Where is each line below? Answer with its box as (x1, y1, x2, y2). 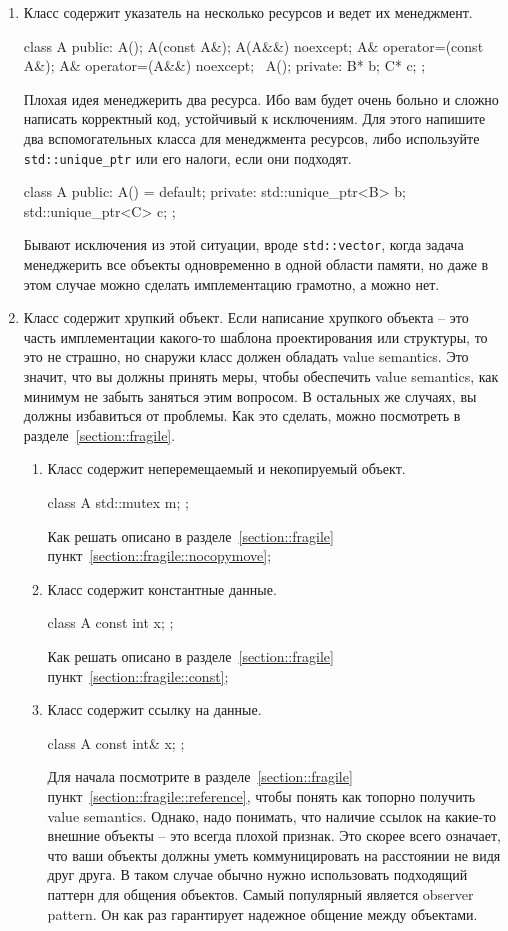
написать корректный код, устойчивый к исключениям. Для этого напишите (23, 108, 486, 129)
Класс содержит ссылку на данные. (47, 699, 262, 720)
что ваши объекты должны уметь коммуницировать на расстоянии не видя (47, 844, 501, 865)
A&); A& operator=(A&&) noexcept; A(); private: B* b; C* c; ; (23, 55, 426, 76)
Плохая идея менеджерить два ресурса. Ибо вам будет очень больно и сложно (23, 88, 499, 109)
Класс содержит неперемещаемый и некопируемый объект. (47, 458, 406, 479)
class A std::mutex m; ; (47, 492, 189, 512)
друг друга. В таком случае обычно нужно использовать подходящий (47, 864, 468, 885)
